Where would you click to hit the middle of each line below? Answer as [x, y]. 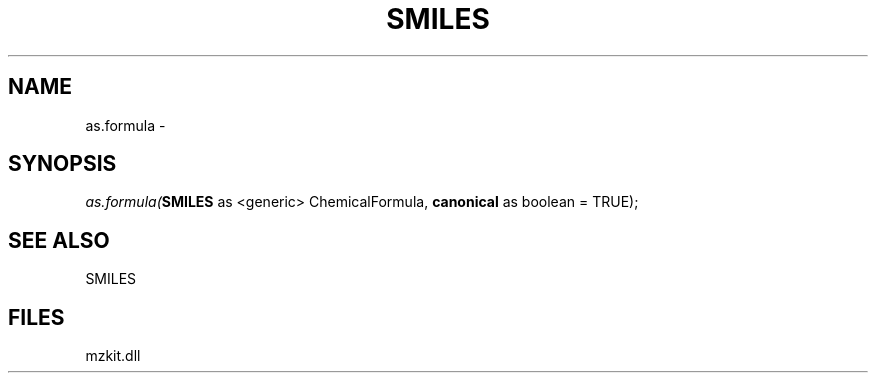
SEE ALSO [59, 240]
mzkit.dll [113, 356]
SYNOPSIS [62, 164]
